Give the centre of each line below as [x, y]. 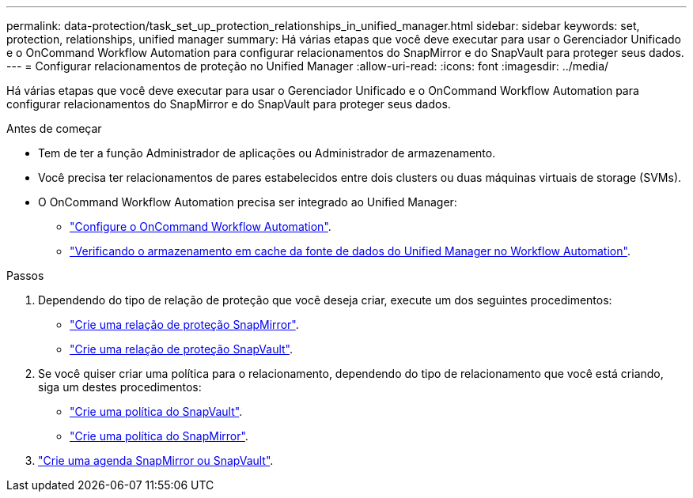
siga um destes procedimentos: [120, 387]
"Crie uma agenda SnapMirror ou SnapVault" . [156, 460]
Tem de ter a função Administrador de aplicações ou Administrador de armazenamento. [267, 153]
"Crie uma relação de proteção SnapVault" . [182, 349]
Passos [25, 275]
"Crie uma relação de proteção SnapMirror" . [184, 324]
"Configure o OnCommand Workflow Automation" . [201, 226]
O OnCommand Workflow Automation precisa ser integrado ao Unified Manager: [248, 202]
